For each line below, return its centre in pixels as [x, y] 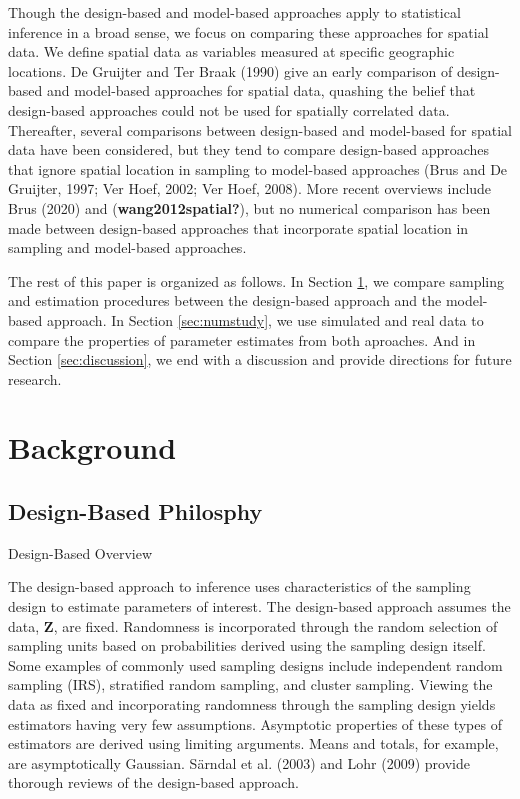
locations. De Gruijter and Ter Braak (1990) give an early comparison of [230, 70]
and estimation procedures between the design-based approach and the [225, 300]
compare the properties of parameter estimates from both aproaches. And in [242, 339]
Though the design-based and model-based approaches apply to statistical [234, 12]
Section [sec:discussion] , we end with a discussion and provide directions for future [260, 359]
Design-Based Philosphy [135, 511]
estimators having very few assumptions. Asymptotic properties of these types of [255, 723]
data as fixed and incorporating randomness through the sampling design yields [252, 704]
